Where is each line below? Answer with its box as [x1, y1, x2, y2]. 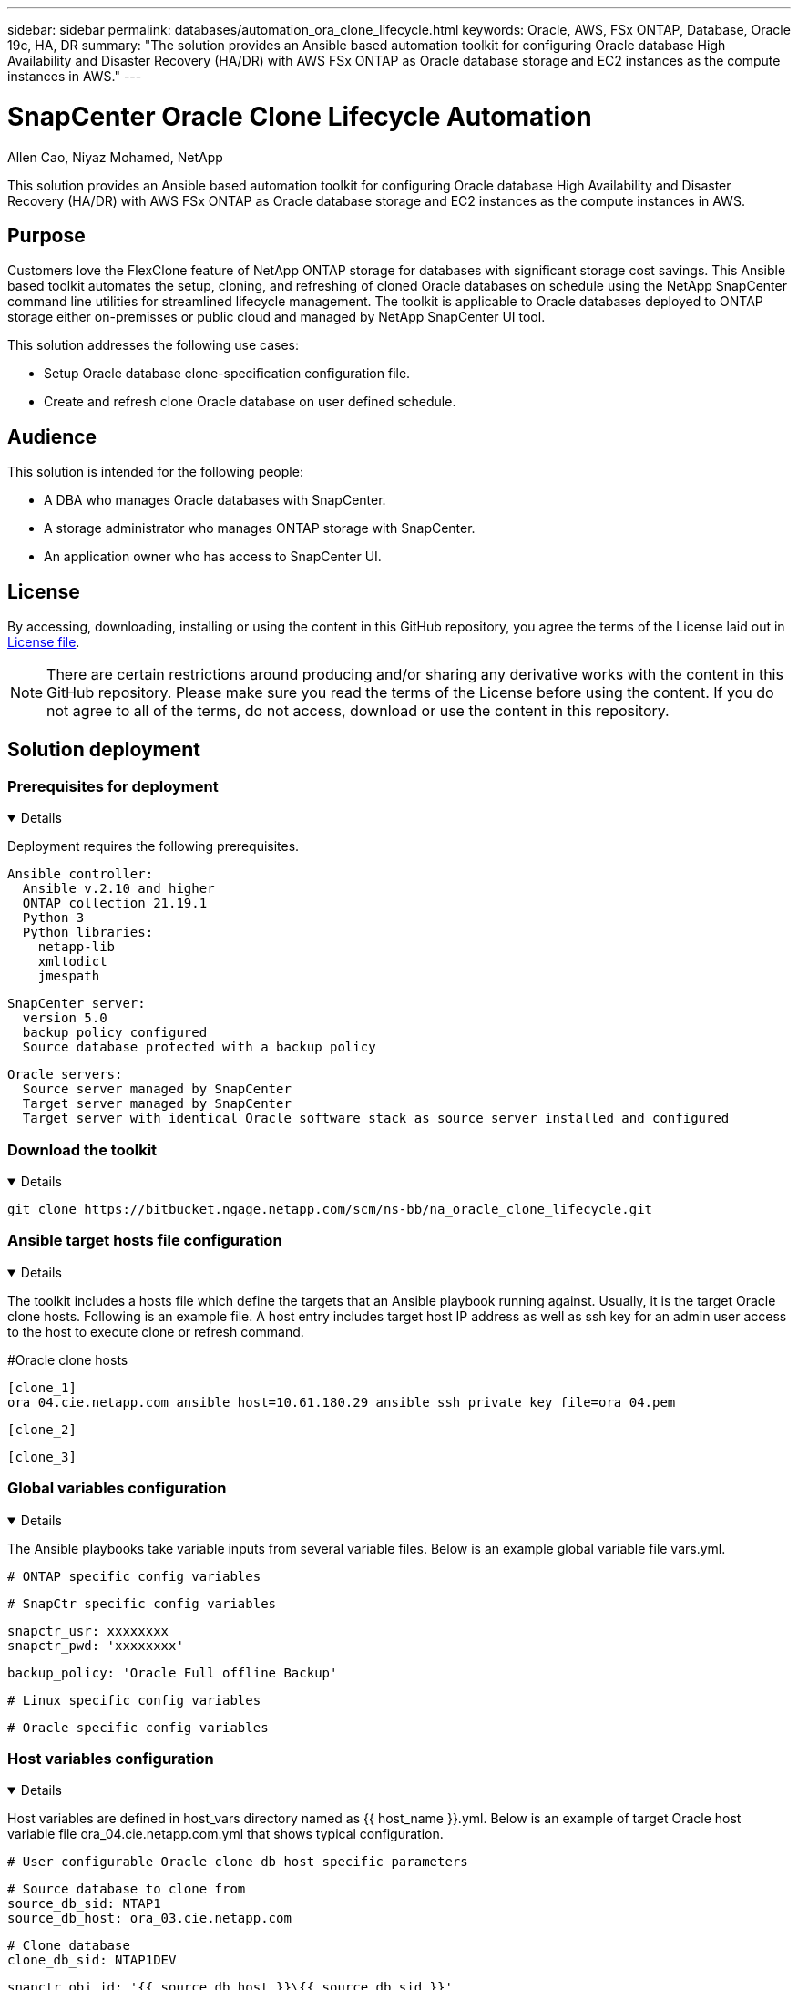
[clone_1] [7, 1380, 77, 1395]
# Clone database [7, 1938, 130, 1954]
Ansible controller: [7, 867, 154, 882]
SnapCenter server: [7, 996, 146, 1011]
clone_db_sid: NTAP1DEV [7, 1953, 177, 1968]
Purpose [7, 223, 86, 247]
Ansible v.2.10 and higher [22, 881, 215, 897]
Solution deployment [7, 738, 200, 762]
